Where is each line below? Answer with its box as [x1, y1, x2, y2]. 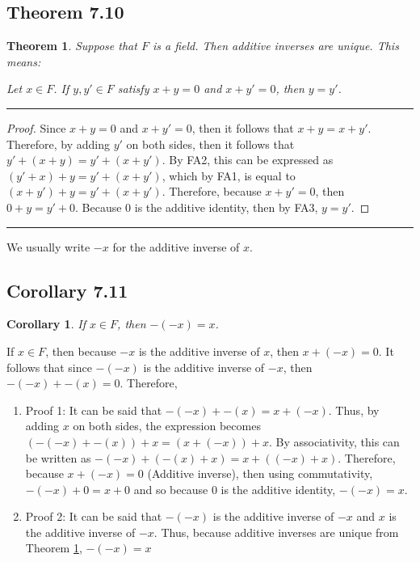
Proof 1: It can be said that [25, 401, 162, 418]
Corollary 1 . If [6, 315, 86, 332]
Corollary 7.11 [6, 277, 128, 302]
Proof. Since [6, 119, 66, 136]
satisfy [117, 80, 149, 97]
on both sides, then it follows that [126, 135, 295, 152]
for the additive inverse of [112, 238, 240, 255]
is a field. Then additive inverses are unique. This [152, 37, 399, 54]
